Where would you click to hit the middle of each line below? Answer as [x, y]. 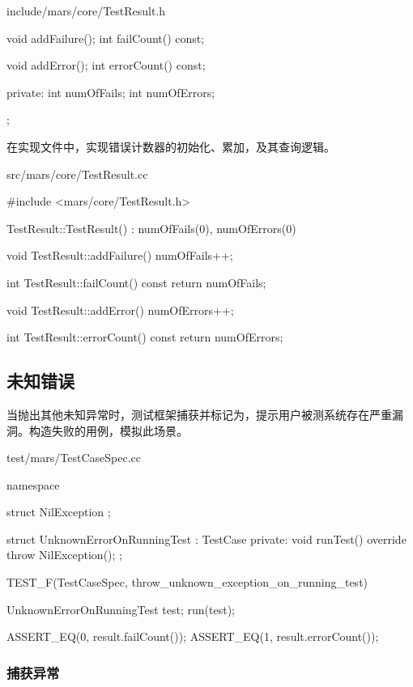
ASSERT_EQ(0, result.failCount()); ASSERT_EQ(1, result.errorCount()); [193, 636]
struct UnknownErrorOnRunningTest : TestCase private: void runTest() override [206, 539]
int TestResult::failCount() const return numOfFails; [136, 282]
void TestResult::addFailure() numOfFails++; [120, 255]
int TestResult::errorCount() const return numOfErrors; [145, 337]
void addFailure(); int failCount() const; [106, 38]
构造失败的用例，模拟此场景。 [108, 430]
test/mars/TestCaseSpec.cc [74, 458]
